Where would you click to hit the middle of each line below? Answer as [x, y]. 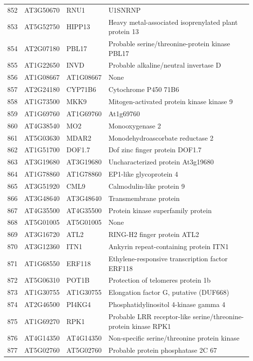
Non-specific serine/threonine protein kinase [174, 338]
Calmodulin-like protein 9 [146, 186]
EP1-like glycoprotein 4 [143, 174]
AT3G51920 [42, 186]
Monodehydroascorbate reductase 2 [161, 137]
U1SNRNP [124, 9]
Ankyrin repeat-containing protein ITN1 [168, 246]
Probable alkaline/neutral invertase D [165, 65]
